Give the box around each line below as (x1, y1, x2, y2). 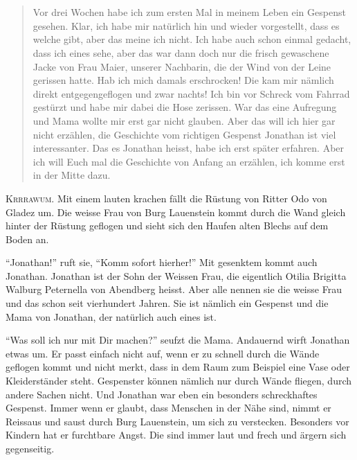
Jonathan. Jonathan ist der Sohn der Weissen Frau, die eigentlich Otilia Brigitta (6, 268, 347, 283)
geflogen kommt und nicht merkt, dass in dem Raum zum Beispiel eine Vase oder (6, 360, 350, 374)
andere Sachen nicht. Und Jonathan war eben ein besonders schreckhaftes (6, 387, 318, 401)
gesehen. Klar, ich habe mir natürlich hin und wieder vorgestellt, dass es (33, 18, 340, 33)
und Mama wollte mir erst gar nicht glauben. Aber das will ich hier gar (33, 113, 336, 127)
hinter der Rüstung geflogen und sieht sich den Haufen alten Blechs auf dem (6, 218, 329, 233)
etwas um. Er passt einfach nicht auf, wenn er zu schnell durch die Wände (6, 346, 320, 360)
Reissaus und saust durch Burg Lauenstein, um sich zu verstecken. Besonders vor (6, 414, 349, 428)
